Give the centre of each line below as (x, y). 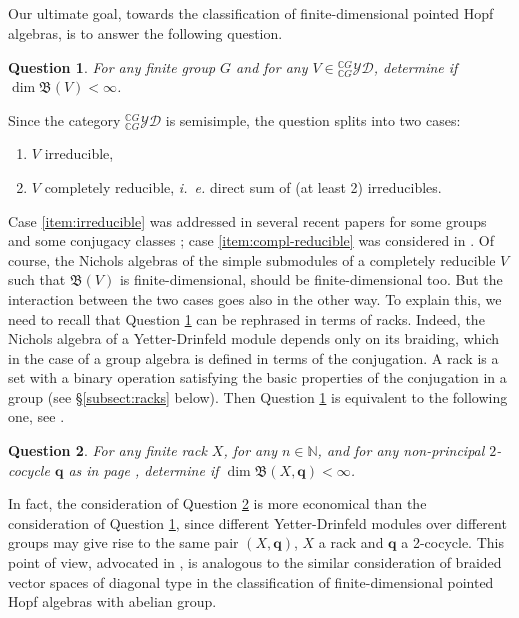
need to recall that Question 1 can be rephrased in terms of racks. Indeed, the (246, 318)
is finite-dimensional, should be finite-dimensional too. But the (311, 279)
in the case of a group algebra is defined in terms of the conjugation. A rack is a (253, 357)
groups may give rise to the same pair (123, 542)
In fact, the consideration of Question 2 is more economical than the (217, 503)
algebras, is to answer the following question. (145, 32)
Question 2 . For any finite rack (107, 450)
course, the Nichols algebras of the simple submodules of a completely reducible (252, 259)
